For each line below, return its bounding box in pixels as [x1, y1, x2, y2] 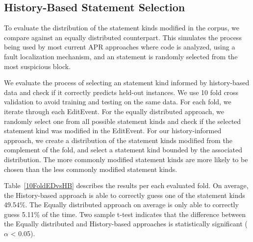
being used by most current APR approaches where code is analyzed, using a [4, 42, 235, 52]
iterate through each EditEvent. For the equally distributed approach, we [4, 106, 224, 116]
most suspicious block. [4, 61, 71, 71]
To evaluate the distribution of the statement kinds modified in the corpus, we [4, 23, 239, 33]
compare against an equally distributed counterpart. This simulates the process [4, 32, 242, 42]
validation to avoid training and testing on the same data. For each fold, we [4, 97, 231, 107]
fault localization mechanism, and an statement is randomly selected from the [4, 51, 238, 61]
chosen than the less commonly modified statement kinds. [4, 164, 177, 174]
